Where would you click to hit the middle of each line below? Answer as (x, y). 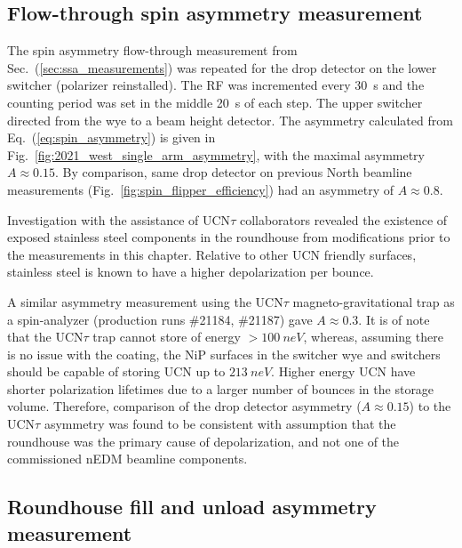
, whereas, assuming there (373, 337)
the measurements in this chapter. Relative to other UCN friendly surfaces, (212, 254)
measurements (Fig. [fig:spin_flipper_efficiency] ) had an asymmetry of (201, 189)
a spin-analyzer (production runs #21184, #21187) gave (160, 319)
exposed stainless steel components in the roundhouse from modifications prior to (229, 237)
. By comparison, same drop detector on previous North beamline (233, 172)
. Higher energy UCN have (343, 371)
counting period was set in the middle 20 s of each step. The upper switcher (215, 102)
